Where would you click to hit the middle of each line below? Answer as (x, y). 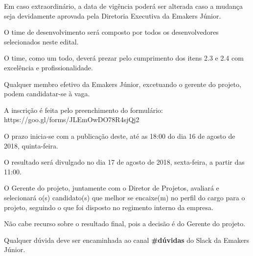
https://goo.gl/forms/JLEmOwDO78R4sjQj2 (72, 119)
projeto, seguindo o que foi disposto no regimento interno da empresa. (109, 207)
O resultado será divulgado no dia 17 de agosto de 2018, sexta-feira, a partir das (124, 162)
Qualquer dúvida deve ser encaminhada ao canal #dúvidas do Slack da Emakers (127, 240)
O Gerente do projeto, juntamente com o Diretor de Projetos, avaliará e (112, 188)
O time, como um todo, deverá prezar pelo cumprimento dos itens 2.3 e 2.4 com (124, 58)
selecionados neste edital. (41, 41)
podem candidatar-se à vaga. (47, 94)
